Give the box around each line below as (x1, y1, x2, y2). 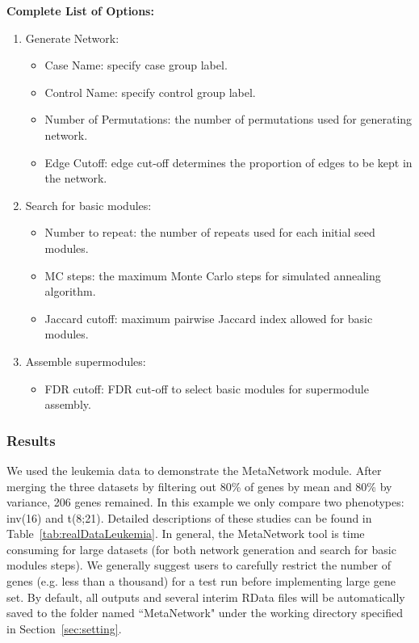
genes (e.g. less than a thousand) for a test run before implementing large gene (6, 573, 396, 590)
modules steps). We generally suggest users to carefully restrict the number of (6, 557, 392, 574)
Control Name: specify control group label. (44, 83, 256, 100)
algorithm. (44, 283, 96, 300)
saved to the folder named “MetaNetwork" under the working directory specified (6, 604, 403, 621)
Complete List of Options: (6, 2, 154, 19)
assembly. (44, 396, 91, 413)
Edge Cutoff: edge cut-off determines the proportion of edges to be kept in (44, 153, 413, 170)
